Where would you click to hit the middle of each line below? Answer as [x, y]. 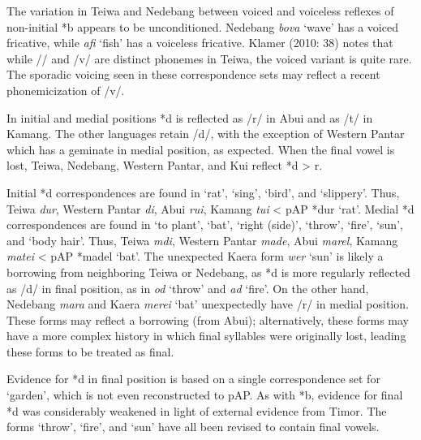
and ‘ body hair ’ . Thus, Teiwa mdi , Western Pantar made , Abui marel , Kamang [202, 240]
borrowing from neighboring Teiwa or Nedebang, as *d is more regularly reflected [208, 272]
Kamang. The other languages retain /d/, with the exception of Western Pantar [206, 134]
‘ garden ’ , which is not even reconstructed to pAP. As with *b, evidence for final [205, 395]
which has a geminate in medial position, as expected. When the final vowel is [201, 149]
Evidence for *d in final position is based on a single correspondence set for [193, 379]
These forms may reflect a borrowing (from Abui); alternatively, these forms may [208, 319]
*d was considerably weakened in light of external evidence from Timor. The [197, 410]
